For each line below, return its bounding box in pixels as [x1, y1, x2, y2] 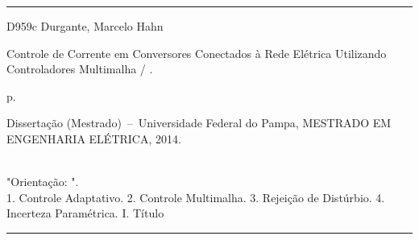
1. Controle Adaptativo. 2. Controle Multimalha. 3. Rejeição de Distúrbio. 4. [6, 188, 385, 205]
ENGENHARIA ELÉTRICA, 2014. [6, 130, 181, 147]
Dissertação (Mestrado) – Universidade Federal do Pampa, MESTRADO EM [6, 114, 392, 131]
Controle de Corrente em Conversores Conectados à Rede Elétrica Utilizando [6, 44, 387, 61]
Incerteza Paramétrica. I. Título [6, 205, 164, 221]
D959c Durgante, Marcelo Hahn [6, 18, 164, 34]
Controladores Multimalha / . [6, 60, 153, 77]
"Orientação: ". [6, 173, 79, 190]
